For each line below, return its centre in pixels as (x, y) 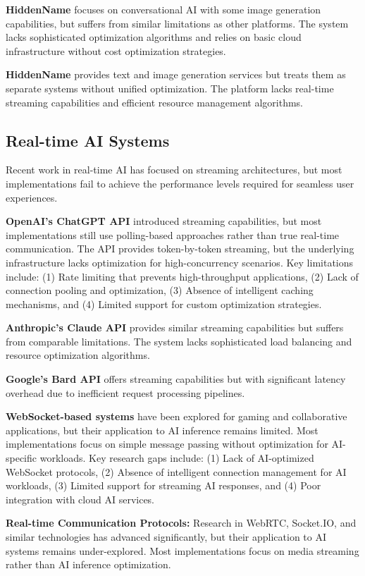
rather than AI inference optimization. (88, 564)
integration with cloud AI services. (80, 499)
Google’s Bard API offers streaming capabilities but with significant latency (176, 379)
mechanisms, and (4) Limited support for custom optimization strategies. (164, 304)
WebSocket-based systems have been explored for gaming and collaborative (177, 416)
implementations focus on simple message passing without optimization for (167, 444)
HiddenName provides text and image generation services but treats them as (176, 74)
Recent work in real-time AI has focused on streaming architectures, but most (174, 170)
